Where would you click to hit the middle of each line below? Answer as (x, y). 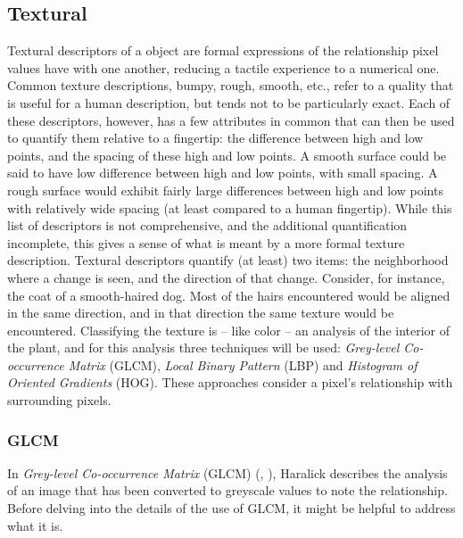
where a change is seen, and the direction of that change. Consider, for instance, (226, 277)
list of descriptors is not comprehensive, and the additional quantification (207, 225)
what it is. (35, 525)
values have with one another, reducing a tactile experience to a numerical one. (223, 67)
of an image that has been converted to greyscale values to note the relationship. (227, 490)
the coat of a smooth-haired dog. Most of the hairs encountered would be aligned (229, 295)
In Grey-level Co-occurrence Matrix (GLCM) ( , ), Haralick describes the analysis (227, 472)
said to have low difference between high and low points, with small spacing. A (223, 173)
